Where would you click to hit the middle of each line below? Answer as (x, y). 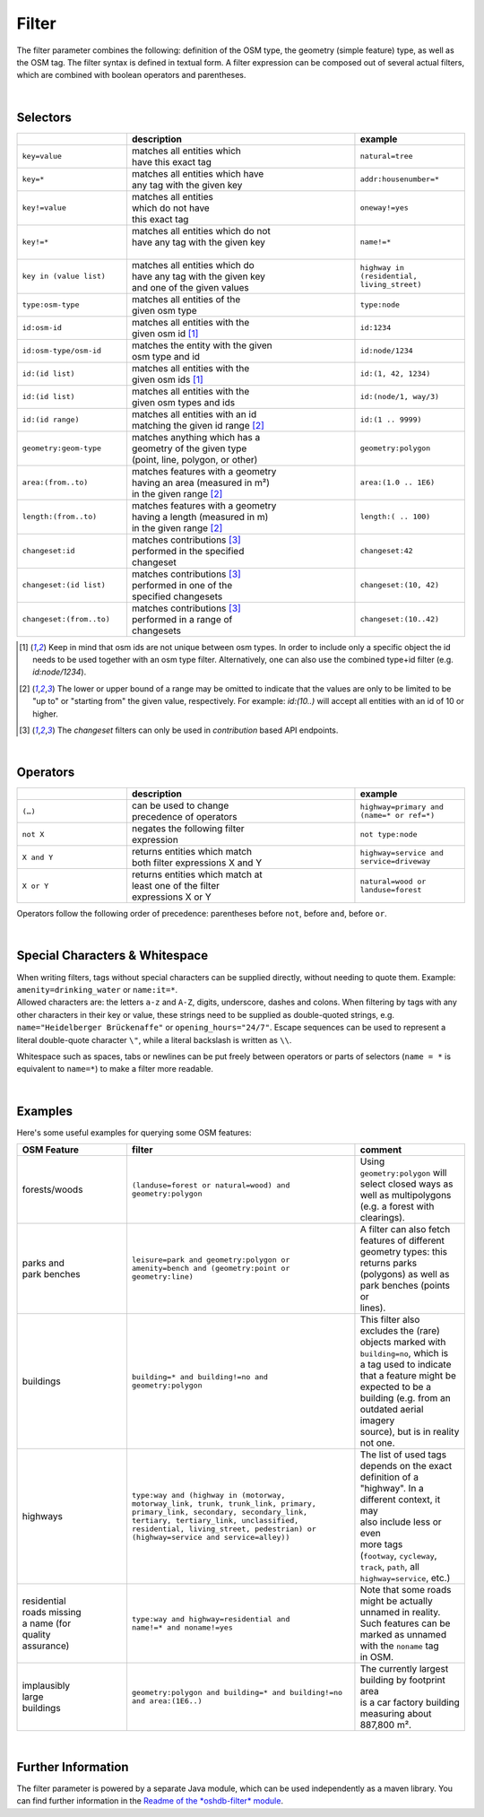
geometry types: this (404, 1251)
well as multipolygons (406, 1195)
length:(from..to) (60, 517)
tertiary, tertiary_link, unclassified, (215, 1520)
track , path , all (390, 1567)
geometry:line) (163, 1277)
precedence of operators (184, 817)
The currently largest (404, 1668)
